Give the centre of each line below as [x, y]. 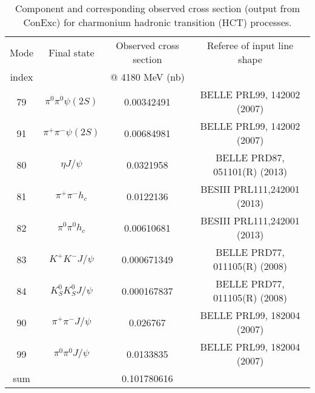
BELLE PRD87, [250, 157]
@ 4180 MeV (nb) [148, 77]
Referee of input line [250, 45]
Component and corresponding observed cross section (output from [157, 8]
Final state [71, 52]
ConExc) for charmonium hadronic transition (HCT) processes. [157, 22]
